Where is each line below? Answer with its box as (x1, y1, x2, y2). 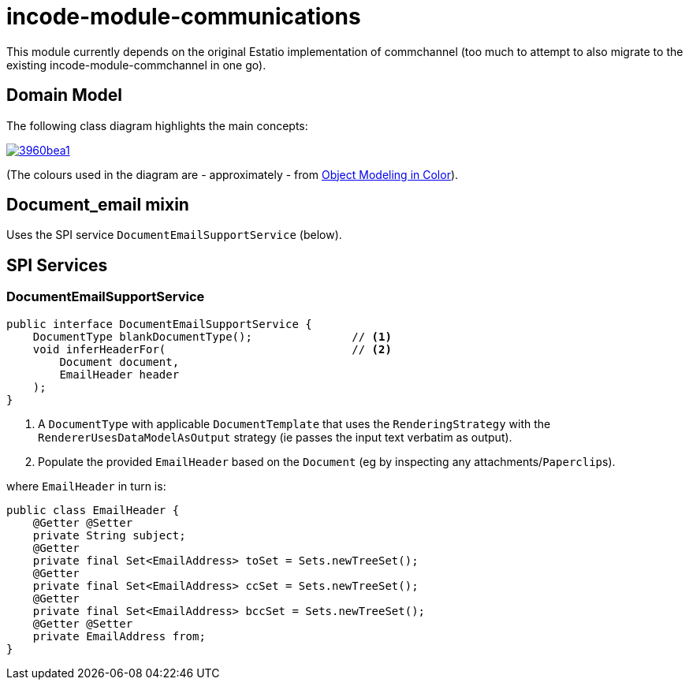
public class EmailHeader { (6, 503, 180, 516)
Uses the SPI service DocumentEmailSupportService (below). (6, 228, 342, 242)
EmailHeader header (59, 367, 180, 381)
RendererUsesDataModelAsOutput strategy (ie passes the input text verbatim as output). (38, 430, 512, 444)
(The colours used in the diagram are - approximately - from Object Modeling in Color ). (6, 167, 459, 181)
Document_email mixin (6, 195, 189, 215)
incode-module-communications (6, 3, 361, 30)
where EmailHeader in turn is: (6, 479, 166, 493)
